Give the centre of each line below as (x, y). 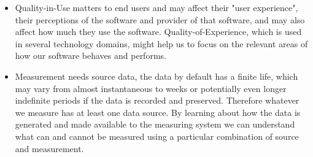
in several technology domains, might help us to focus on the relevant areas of (161, 43)
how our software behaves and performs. (91, 56)
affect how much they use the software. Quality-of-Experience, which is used (158, 32)
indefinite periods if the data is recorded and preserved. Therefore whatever (157, 100)
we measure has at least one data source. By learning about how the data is (158, 112)
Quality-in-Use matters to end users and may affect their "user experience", (156, 7)
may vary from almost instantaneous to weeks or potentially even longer (151, 88)
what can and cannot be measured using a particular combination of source (157, 136)
